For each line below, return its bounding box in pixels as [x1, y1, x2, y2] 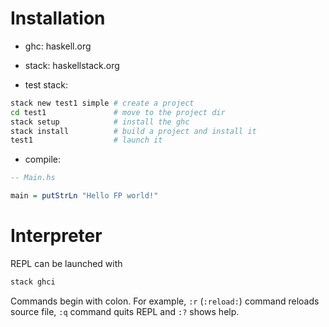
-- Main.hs [10, 173, 56, 183]
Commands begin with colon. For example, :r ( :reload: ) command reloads [10, 295, 320, 307]
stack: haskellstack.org [24, 59, 120, 71]
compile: [24, 153, 62, 166]
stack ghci [10, 277, 56, 287]
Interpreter [10, 225, 103, 247]
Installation [10, 7, 106, 30]
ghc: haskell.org [24, 40, 92, 52]
